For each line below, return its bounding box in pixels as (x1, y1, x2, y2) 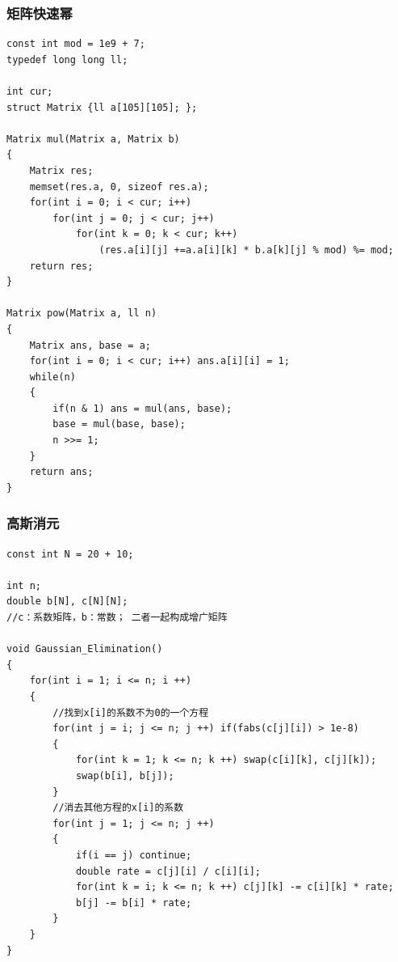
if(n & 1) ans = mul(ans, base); (52, 402, 233, 414)
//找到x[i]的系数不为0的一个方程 (52, 706, 209, 718)
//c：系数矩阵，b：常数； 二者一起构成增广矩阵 (6, 612, 228, 624)
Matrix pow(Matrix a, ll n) (6, 307, 157, 320)
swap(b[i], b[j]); (75, 769, 174, 782)
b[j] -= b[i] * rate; (75, 896, 192, 909)
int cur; (6, 86, 53, 97)
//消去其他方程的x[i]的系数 (52, 802, 184, 814)
